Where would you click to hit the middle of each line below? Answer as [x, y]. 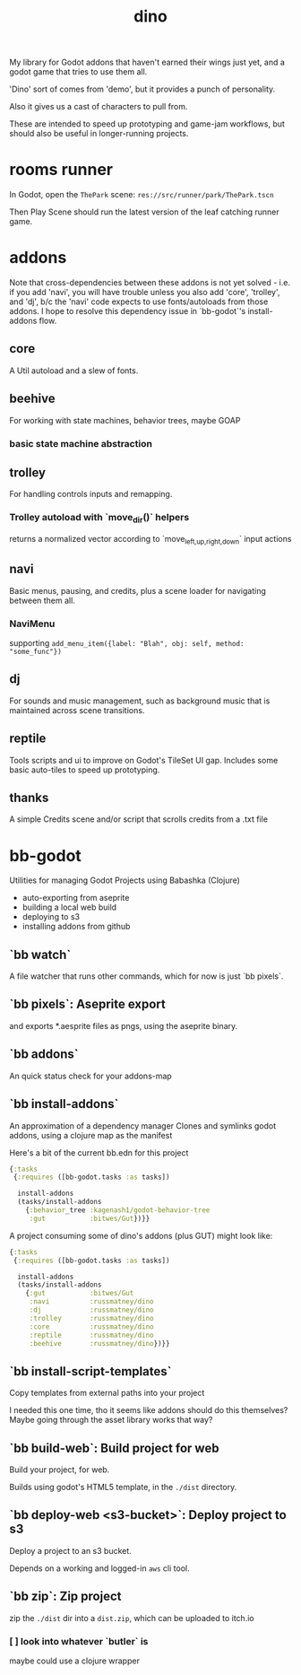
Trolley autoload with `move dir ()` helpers [99, 519]
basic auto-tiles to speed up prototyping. [85, 770]
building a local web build [69, 907]
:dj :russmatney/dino [91, 1310]
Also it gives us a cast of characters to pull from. [99, 107]
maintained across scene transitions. [77, 710]
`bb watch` [40, 954]
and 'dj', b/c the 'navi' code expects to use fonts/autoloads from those [139, 301]
